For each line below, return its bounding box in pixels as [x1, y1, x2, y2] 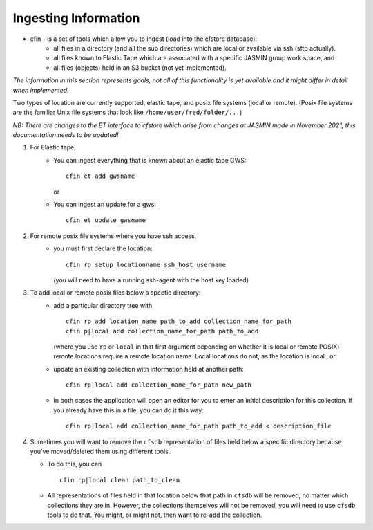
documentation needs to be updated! [12, 131, 119, 139]
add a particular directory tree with [53, 301, 153, 309]
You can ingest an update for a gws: [53, 201, 157, 209]
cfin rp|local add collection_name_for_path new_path [66, 381, 251, 389]
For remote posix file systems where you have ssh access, [30, 232, 197, 240]
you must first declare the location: [53, 244, 153, 253]
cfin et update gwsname [66, 217, 146, 224]
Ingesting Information [12, 10, 140, 26]
